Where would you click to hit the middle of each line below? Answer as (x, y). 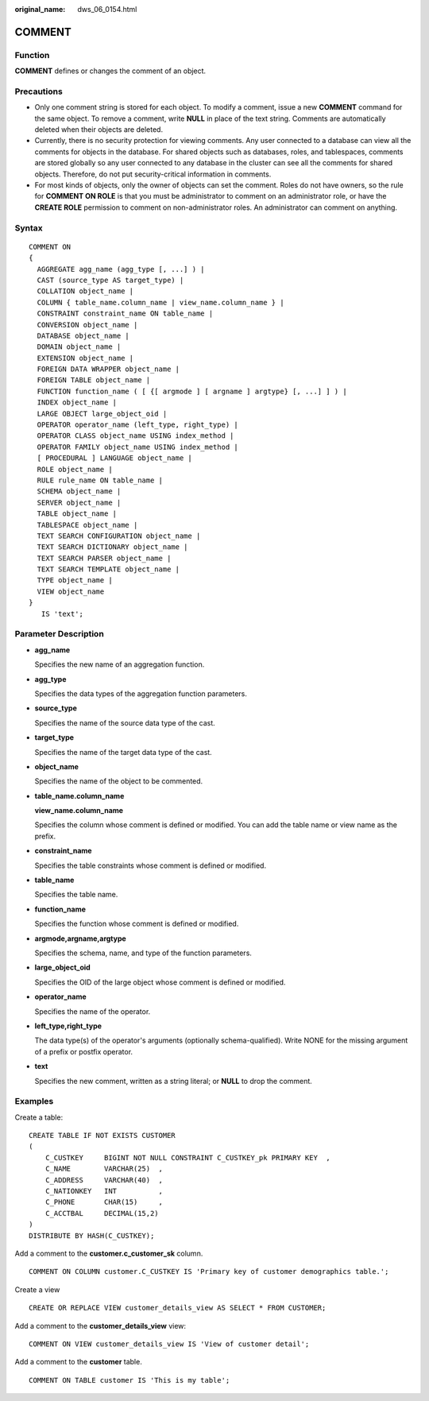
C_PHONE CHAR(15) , (104, 1202)
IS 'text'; (62, 613)
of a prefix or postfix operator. (84, 1051)
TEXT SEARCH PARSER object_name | (104, 558)
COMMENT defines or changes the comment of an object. (110, 71)
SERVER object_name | (79, 502)
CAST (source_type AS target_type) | (110, 280)
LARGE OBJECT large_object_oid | (102, 414)
